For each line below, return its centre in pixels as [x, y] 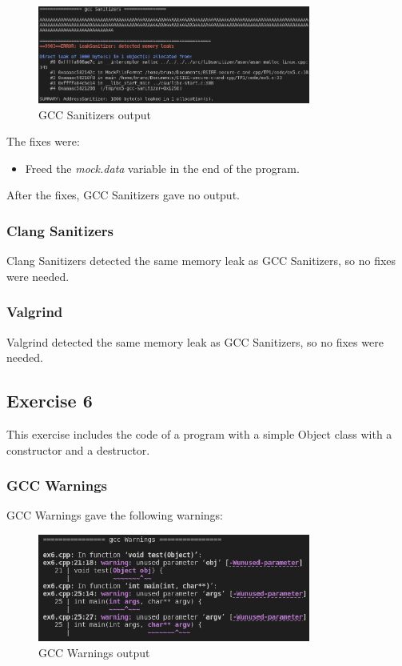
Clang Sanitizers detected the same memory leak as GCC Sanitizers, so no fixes [201, 261]
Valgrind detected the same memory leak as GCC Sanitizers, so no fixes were [195, 341]
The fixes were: [43, 141]
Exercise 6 [50, 401]
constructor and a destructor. [78, 449]
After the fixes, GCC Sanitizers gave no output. [123, 195]
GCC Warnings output [94, 652]
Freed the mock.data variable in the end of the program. [162, 168]
